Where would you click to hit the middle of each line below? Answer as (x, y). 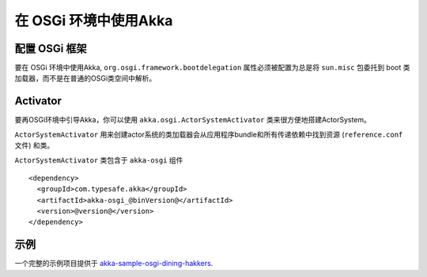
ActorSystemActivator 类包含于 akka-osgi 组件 (99, 160)
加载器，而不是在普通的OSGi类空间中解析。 (85, 78)
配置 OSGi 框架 (51, 49)
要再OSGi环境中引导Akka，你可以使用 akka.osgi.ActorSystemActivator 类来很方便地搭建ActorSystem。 (193, 120)
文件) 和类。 (34, 145)
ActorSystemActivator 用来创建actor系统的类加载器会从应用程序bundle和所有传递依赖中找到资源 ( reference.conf (209, 134)
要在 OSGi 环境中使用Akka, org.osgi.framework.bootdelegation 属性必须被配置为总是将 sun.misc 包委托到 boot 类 (212, 68)
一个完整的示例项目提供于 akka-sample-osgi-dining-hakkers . (114, 264)
